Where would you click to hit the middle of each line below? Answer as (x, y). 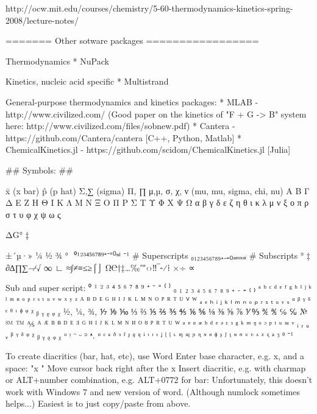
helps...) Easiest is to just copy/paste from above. (98, 403)
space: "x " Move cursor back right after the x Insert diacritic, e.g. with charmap (156, 367)
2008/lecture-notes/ (42, 20)
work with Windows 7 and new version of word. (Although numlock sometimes (153, 391)
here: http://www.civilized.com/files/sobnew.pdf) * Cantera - (120, 126)
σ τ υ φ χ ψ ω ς (33, 214)
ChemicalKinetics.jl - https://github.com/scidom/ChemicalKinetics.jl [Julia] (148, 149)
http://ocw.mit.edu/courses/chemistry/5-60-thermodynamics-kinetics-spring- (149, 8)
